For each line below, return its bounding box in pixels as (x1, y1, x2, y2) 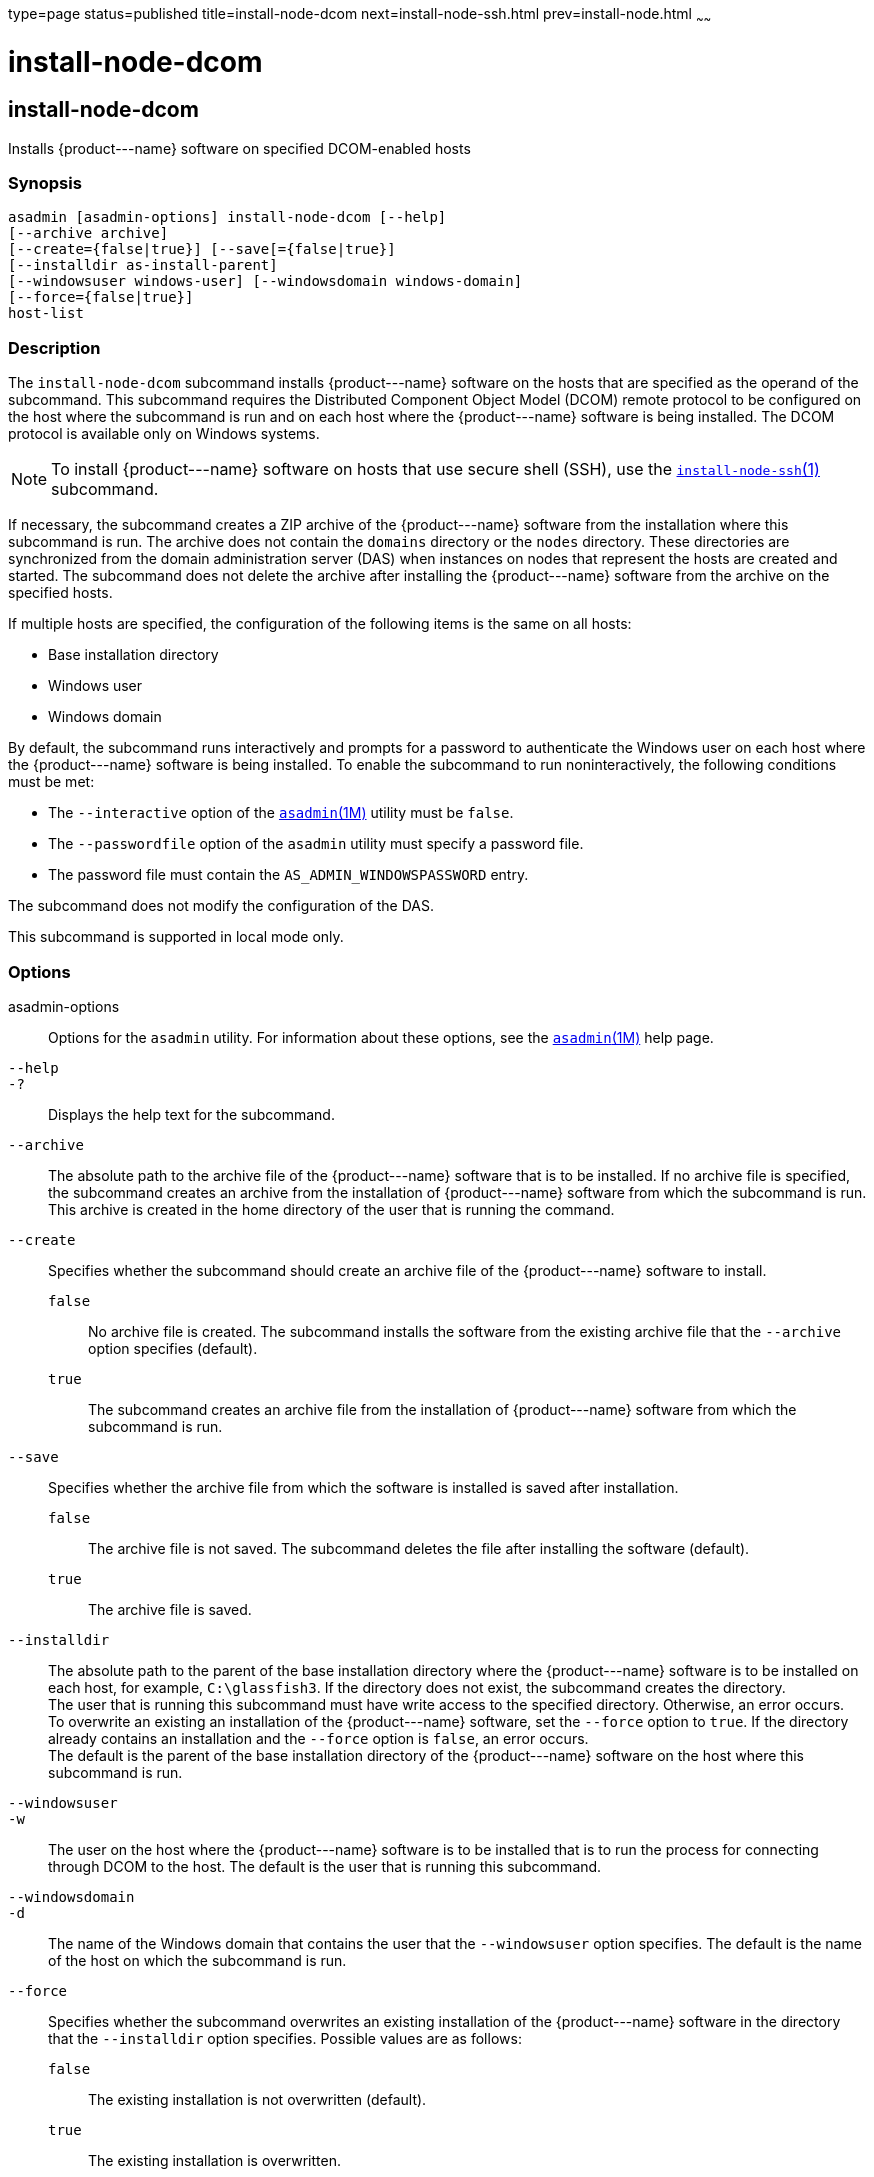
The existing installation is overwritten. (88, 2151, 341, 2169)
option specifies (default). (88, 1339, 258, 1357)
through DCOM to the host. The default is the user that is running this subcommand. (48, 1857, 602, 1875)
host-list (8, 305, 84, 322)
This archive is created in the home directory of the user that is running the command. (48, 1200, 615, 1218)
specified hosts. (8, 584, 113, 602)
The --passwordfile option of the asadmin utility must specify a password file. (48, 835, 584, 853)
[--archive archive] (8, 225, 169, 242)
